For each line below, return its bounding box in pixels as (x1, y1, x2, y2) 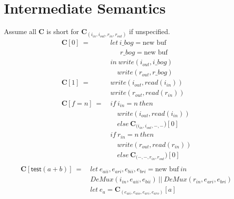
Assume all (4, 26, 36, 36)
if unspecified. (129, 26, 170, 36)
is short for (46, 26, 79, 36)
